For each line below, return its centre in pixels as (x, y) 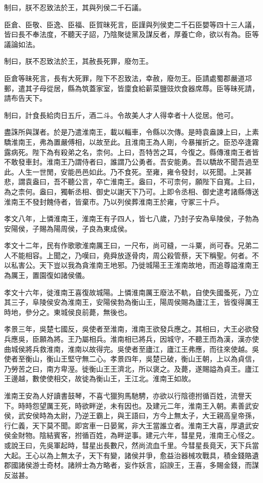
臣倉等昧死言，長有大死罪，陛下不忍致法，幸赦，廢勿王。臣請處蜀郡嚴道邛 (128, 78)
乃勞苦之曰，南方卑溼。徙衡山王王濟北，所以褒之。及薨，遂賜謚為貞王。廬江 (131, 368)
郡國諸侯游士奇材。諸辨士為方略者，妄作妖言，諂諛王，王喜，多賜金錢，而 (128, 465)
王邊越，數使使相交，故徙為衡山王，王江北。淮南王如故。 (100, 378)
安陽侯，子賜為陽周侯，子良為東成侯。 (68, 228)
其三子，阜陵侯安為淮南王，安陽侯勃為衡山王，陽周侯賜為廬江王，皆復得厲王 (131, 302)
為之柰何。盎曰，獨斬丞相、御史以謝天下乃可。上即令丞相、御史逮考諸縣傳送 (131, 191)
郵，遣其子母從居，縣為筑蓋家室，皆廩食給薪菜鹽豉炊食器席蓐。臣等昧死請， (131, 88)
